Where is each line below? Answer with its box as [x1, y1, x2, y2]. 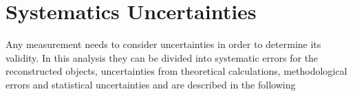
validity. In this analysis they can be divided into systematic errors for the [6, 50, 319, 64]
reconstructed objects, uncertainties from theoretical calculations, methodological [6, 64, 347, 78]
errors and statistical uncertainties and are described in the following [6, 77, 296, 91]
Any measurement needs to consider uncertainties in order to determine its [6, 37, 321, 51]
